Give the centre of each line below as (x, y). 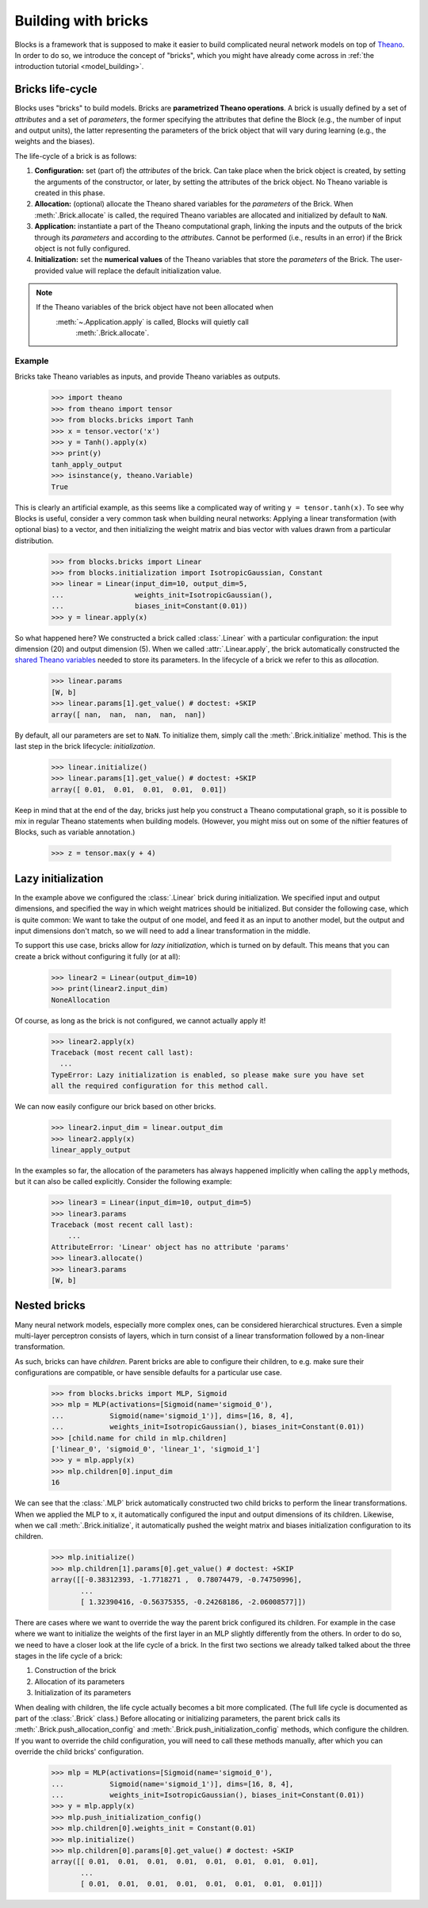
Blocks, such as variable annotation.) (75, 832)
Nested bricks (50, 1306)
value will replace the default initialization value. (143, 271)
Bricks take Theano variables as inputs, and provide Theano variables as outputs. (147, 376)
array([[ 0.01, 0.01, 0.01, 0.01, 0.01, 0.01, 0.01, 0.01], (185, 1862)
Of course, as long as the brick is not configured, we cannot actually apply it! (140, 1020)
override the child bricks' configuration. (79, 1752)
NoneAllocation (80, 1000)
